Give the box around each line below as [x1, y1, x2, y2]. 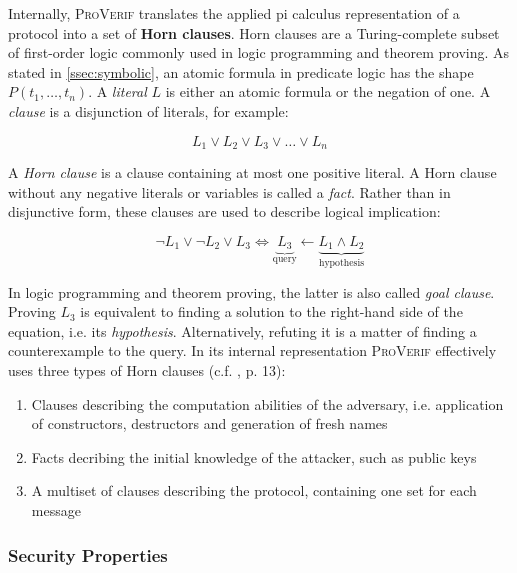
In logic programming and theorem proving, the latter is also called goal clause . [8, 281, 495, 302]
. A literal [88, 81, 147, 102]
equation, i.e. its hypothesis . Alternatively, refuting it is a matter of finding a [8, 320, 477, 341]
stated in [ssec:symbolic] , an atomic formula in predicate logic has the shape [8, 61, 474, 82]
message [31, 500, 81, 521]
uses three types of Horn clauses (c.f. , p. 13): [8, 360, 286, 381]
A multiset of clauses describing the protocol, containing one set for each [31, 480, 477, 501]
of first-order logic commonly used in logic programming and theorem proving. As [8, 42, 510, 63]
